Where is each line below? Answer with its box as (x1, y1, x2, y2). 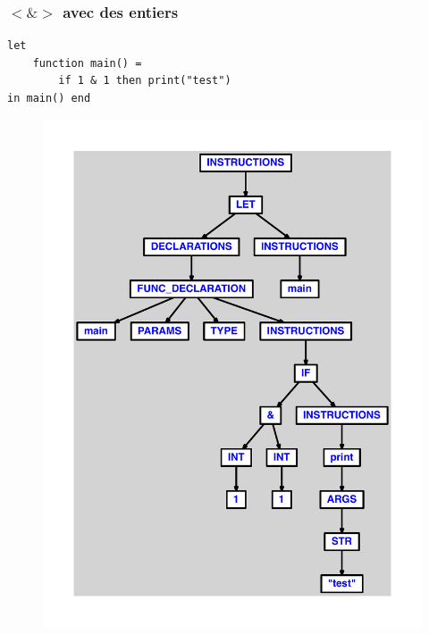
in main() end (7, 92, 91, 104)
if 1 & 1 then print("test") (58, 74, 231, 88)
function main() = (32, 56, 142, 70)
